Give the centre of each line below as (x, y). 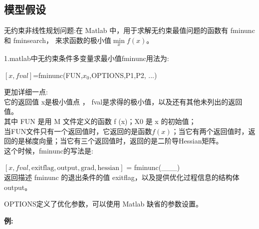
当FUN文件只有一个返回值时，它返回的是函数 (78, 131)
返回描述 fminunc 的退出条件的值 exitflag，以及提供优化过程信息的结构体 (122, 177)
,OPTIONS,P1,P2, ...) (123, 75)
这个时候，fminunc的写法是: (49, 150)
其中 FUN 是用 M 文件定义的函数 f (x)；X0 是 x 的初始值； (100, 121)
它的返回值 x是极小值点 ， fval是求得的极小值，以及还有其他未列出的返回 (123, 101)
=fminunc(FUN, (58, 75)
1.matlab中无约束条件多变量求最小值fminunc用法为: (87, 58)
